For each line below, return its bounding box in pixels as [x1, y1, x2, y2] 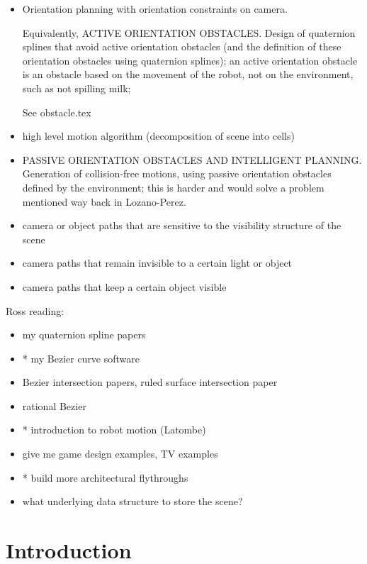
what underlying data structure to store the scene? [22, 494, 243, 509]
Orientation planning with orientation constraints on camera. [22, 1, 288, 16]
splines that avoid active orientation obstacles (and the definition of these [22, 39, 341, 54]
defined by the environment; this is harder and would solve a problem [22, 179, 324, 194]
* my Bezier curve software [22, 350, 140, 365]
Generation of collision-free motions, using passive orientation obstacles [22, 166, 332, 181]
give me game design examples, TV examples [22, 446, 218, 461]
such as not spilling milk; [22, 80, 131, 95]
